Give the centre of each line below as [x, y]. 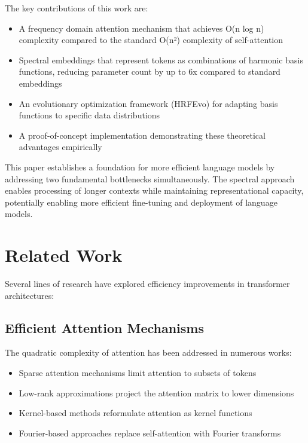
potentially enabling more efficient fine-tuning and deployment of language [141, 202]
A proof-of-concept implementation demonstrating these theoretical [142, 135]
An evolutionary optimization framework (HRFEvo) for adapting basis [148, 103]
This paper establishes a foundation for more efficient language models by [140, 166]
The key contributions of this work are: [77, 8]
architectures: [30, 295]
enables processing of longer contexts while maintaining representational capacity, [154, 190]
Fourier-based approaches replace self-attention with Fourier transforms [150, 433]
